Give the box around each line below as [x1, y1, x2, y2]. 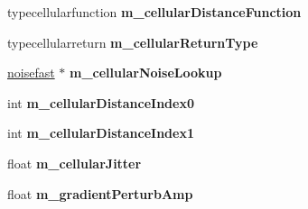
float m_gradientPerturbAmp [7, 184, 193, 203]
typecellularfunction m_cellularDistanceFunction [7, 3, 302, 21]
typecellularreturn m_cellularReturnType [7, 32, 258, 51]
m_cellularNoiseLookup [70, 63, 222, 82]
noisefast [7, 63, 55, 82]
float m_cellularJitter [7, 153, 142, 172]
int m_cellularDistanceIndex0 [7, 93, 194, 112]
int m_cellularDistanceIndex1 [7, 123, 194, 142]
